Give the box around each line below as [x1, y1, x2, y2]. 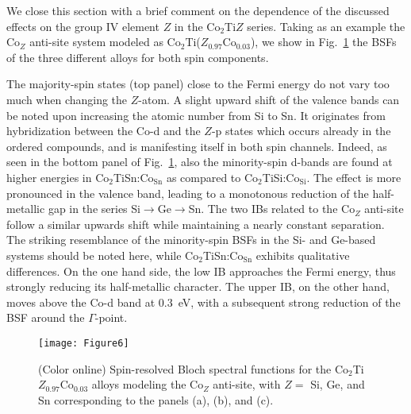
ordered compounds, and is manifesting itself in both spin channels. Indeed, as [6, 137, 387, 154]
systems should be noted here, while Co [6, 246, 199, 263]
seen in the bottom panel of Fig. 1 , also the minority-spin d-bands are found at [6, 153, 393, 170]
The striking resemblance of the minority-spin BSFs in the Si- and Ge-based [6, 231, 376, 248]
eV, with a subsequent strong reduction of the [178, 293, 401, 310]
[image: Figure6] [38, 337, 129, 349]
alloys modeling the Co [91, 376, 204, 393]
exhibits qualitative [255, 246, 350, 263]
